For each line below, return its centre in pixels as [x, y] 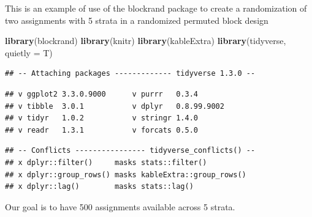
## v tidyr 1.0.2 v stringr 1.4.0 [101, 118]
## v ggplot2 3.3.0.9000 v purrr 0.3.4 [101, 94]
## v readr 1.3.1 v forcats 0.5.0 [101, 130]
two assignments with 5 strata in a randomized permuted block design [137, 20]
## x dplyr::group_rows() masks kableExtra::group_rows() [126, 175]
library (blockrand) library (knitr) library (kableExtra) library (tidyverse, [146, 41]
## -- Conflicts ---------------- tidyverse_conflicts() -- [130, 151]
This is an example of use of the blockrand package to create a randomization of [156, 8]
